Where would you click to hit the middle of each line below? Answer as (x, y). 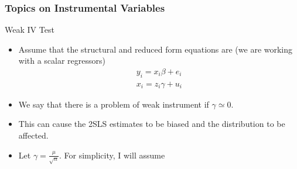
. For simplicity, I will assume (112, 155)
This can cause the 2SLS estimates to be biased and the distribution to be (152, 124)
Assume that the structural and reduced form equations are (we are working (156, 49)
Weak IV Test (30, 30)
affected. (33, 135)
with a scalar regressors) (62, 61)
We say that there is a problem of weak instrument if (114, 104)
